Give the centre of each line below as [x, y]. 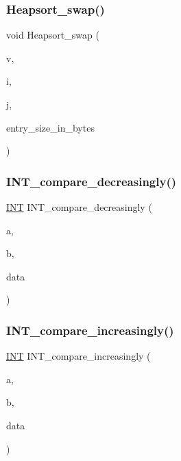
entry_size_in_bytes [50, 127]
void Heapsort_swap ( [53, 35]
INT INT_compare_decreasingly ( [79, 207]
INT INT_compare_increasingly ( [79, 356]
